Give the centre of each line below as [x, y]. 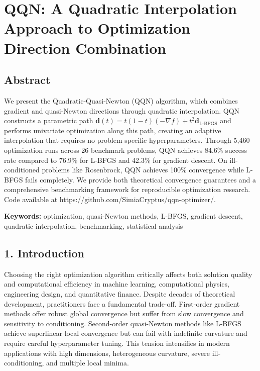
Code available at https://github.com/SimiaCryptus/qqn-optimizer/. [110, 199]
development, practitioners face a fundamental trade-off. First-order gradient [122, 303]
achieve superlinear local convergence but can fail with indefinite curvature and [126, 333]
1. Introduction [44, 253]
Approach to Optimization [97, 28]
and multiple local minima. [88, 363]
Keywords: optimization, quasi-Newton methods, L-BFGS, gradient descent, [123, 216]
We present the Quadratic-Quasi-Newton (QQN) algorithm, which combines [121, 100]
